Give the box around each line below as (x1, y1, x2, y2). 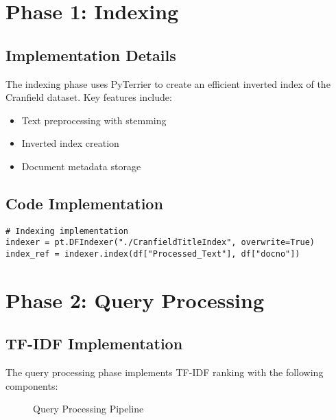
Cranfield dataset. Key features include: (5, 90, 172, 104)
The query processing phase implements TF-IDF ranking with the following (5, 365, 324, 380)
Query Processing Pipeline (33, 401, 144, 416)
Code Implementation (5, 192, 163, 213)
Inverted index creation (21, 136, 119, 150)
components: (5, 378, 58, 393)
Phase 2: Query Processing (5, 285, 265, 314)
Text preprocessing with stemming (21, 113, 167, 127)
